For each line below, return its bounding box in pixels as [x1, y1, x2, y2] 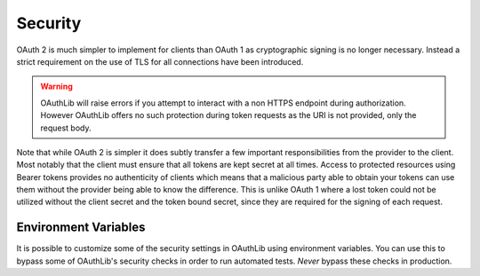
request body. [40, 122, 92, 133]
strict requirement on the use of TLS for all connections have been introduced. [16, 56, 304, 67]
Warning [40, 81, 73, 92]
